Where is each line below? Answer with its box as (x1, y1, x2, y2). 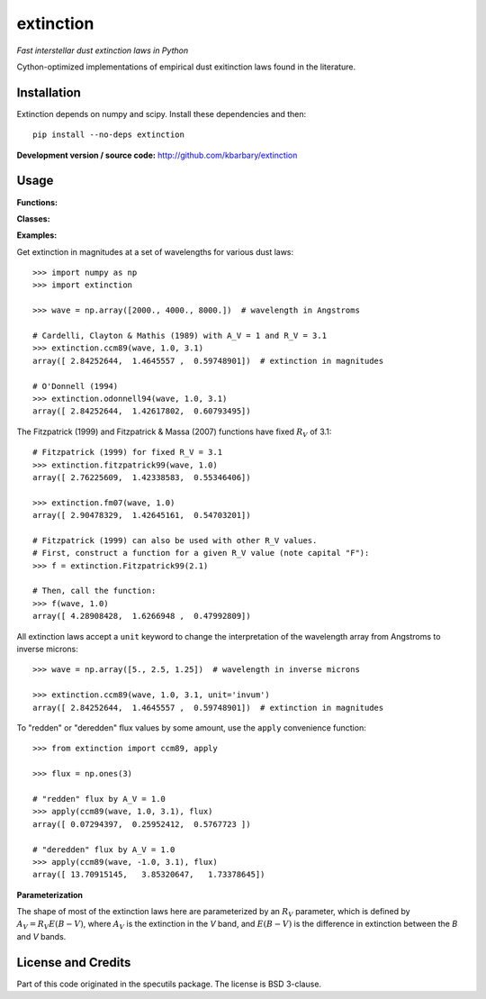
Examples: (16, 230, 58, 241)
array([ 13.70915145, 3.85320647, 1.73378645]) (32, 869, 265, 880)
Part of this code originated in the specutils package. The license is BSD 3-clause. (16, 978, 322, 989)
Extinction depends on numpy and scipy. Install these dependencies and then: (16, 108, 307, 119)
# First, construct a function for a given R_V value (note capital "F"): (32, 548, 370, 559)
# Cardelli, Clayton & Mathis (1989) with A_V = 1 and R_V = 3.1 (32, 331, 328, 341)
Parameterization (16, 889, 84, 900)
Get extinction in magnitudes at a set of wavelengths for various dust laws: (16, 246, 294, 257)
